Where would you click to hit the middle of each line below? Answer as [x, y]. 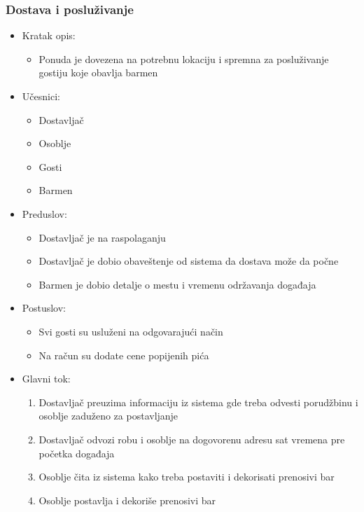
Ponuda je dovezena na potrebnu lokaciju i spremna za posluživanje [184, 58]
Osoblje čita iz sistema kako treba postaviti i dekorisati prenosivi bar [187, 477]
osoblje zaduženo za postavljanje [108, 416]
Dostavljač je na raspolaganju [102, 237]
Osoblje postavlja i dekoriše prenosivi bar [127, 500]
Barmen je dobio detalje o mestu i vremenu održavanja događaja [177, 284]
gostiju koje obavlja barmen [98, 72]
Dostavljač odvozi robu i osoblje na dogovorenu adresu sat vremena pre [192, 439]
